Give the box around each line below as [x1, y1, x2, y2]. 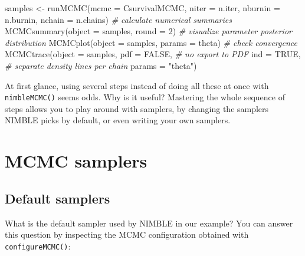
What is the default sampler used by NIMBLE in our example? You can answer [5, 216, 293, 229]
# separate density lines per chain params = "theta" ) [5, 59, 197, 71]
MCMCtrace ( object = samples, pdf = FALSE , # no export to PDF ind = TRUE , [5, 48, 301, 60]
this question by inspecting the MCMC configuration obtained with [5, 228, 249, 241]
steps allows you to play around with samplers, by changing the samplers [5, 102, 269, 114]
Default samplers [5, 189, 110, 207]
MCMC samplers [5, 149, 147, 173]
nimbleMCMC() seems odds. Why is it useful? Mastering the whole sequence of [5, 91, 285, 103]
